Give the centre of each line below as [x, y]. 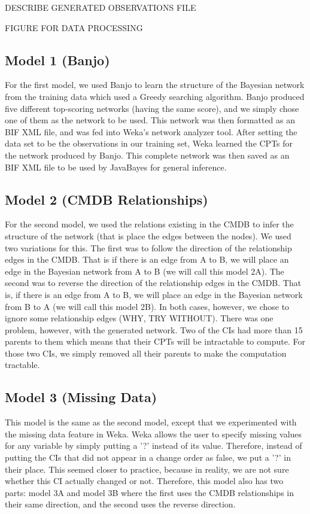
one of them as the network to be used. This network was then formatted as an [150, 120]
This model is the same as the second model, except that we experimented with [151, 422]
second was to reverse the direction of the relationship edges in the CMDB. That [153, 283]
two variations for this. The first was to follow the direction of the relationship [148, 247]
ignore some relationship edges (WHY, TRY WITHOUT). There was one [139, 318]
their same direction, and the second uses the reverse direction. [120, 504]
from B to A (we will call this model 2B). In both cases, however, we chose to [147, 306]
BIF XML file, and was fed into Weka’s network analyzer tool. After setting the [151, 131]
